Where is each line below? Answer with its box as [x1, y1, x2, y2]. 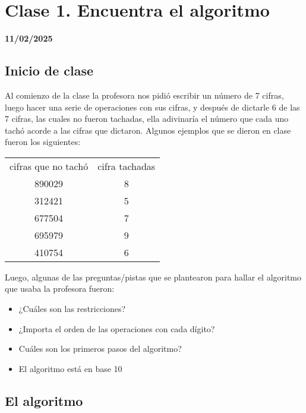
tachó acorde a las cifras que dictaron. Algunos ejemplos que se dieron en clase [5, 124, 291, 136]
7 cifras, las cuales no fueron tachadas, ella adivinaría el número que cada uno [5, 112, 289, 125]
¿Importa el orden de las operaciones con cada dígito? [18, 322, 215, 335]
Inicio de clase [5, 61, 94, 80]
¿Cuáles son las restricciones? [18, 302, 126, 315]
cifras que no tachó [10, 159, 89, 173]
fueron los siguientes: [5, 135, 81, 148]
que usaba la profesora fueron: [5, 282, 115, 295]
